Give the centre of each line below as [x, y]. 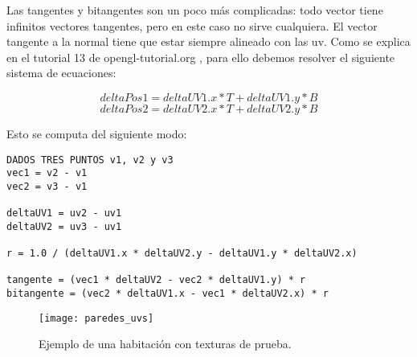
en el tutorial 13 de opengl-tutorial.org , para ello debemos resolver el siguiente [201, 57]
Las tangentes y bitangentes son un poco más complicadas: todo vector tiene [195, 10]
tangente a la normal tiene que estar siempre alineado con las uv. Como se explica [208, 41]
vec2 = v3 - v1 [47, 186]
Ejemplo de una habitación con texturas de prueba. [165, 344]
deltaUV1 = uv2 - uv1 [64, 213]
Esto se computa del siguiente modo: [97, 133]
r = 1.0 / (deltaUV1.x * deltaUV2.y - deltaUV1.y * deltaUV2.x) [182, 254]
